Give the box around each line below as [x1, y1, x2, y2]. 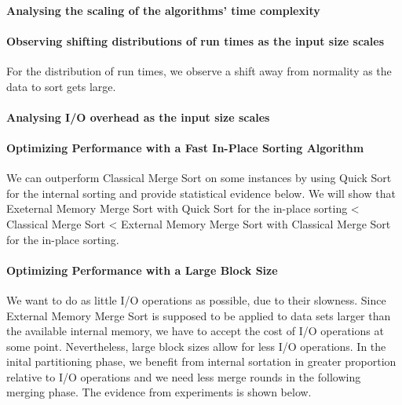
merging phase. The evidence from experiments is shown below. [6, 384, 312, 400]
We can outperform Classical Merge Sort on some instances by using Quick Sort [6, 170, 392, 186]
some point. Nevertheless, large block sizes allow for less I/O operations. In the [6, 337, 386, 354]
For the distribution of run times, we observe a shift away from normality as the [6, 62, 392, 78]
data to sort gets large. [6, 78, 116, 94]
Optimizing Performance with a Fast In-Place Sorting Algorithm [6, 139, 364, 155]
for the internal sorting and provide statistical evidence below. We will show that [6, 184, 396, 201]
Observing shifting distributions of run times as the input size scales [6, 32, 385, 49]
